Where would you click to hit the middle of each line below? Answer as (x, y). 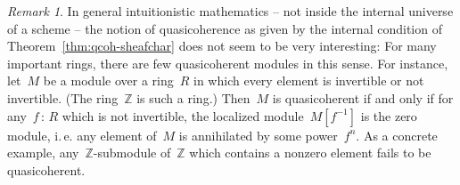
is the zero (389, 115)
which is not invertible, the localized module (183, 115)
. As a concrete (397, 135)
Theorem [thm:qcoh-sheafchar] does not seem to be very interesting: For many (222, 46)
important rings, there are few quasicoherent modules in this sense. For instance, (228, 63)
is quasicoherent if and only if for (363, 97)
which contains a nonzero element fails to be (310, 153)
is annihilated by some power (258, 135)
